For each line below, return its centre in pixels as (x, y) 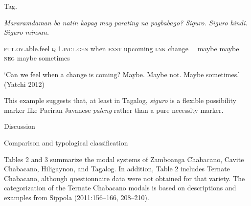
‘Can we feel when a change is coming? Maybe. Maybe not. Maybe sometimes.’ (122, 74)
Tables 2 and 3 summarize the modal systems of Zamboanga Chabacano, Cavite (124, 159)
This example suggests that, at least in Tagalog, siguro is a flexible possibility (120, 100)
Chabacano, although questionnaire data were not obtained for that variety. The (125, 178)
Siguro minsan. (27, 32)
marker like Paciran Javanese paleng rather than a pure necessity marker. (114, 110)
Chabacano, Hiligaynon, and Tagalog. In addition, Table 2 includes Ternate (117, 169)
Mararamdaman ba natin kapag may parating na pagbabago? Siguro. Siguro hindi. (126, 22)
